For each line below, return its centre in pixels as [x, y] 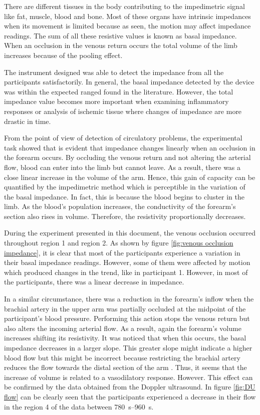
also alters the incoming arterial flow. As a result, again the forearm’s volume [123, 328]
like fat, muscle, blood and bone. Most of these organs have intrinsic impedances [127, 16]
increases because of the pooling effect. [63, 55]
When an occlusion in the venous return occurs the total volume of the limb [121, 45]
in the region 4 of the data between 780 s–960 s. [79, 406]
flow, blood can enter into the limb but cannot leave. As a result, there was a [122, 167]
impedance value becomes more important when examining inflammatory [116, 101]
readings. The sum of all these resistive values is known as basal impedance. [120, 35]
